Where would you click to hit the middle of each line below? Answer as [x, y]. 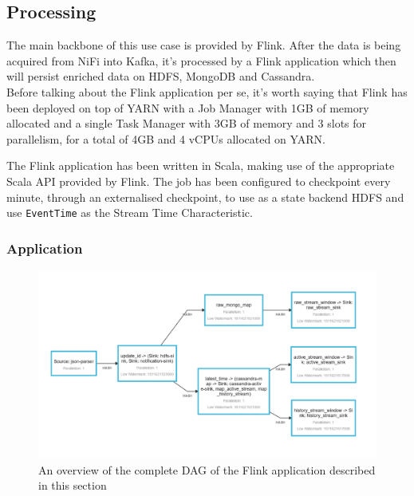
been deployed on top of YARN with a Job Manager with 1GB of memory [188, 107]
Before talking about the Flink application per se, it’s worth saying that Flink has [207, 91]
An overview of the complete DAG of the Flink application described [207, 469]
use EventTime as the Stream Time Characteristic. [130, 213]
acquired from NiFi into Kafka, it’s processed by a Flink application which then [201, 60]
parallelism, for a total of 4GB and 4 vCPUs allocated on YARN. [166, 138]
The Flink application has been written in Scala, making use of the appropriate [201, 165]
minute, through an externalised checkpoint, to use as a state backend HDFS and [205, 197]
